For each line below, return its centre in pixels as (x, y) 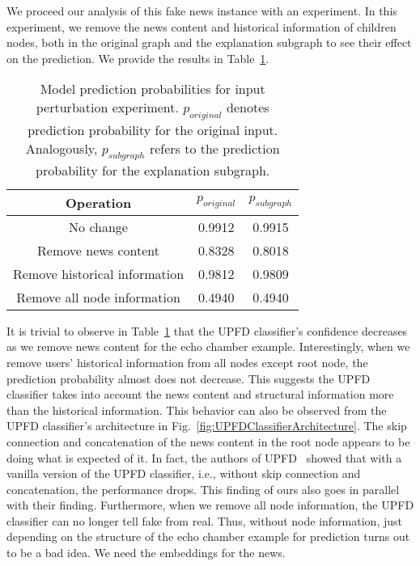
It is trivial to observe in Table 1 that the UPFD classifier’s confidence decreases (207, 330)
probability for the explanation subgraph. (153, 170)
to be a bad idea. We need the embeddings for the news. (146, 553)
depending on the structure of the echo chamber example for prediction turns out (208, 536)
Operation (98, 202)
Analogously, (62, 148)
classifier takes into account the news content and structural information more (200, 394)
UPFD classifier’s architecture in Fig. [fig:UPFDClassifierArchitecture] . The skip (207, 426)
